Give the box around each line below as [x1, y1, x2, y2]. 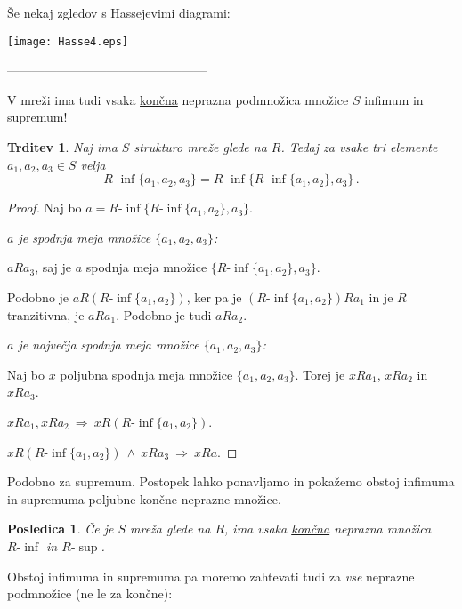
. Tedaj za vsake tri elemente [280, 138, 438, 156]
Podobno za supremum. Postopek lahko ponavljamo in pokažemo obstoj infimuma [7, 472, 455, 491]
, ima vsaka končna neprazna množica [224, 519, 432, 538]
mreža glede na [130, 519, 211, 538]
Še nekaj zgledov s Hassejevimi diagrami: [7, 4, 231, 21]
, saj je [35, 258, 72, 276]
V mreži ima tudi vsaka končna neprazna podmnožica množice [7, 90, 349, 108]
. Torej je [295, 365, 345, 383]
